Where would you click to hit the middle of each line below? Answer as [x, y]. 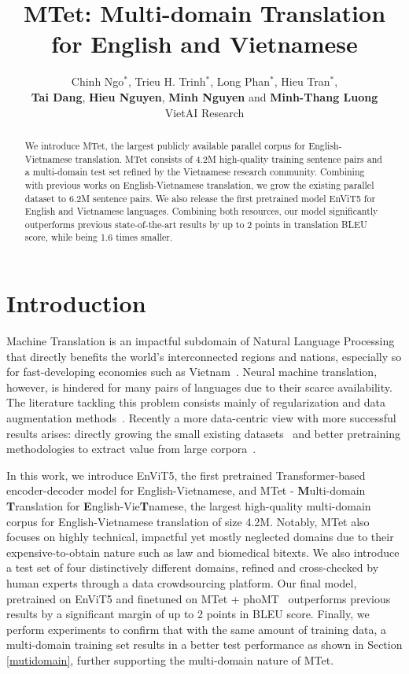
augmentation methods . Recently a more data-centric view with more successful [201, 418]
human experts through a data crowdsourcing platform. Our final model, [182, 582]
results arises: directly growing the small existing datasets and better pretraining [204, 433]
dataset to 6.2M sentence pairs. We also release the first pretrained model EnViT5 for [200, 198]
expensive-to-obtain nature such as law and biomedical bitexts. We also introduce [203, 552]
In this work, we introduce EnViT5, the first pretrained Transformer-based [186, 475]
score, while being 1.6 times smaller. [99, 237]
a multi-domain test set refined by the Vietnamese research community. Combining [195, 172]
